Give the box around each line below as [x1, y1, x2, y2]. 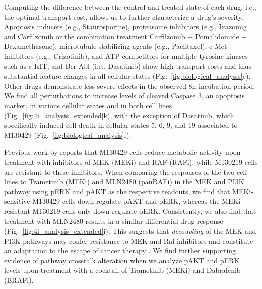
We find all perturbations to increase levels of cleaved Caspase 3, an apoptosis [4, 90, 245, 101]
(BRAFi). [4, 275, 34, 285]
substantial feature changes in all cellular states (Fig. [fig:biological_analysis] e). [4, 70, 251, 81]
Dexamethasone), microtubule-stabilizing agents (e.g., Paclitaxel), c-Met [4, 41, 227, 51]
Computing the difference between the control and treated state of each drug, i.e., [4, 2, 256, 12]
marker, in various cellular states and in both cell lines [4, 100, 172, 110]
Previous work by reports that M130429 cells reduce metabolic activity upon [4, 147, 241, 157]
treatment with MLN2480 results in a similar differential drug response [4, 215, 223, 226]
